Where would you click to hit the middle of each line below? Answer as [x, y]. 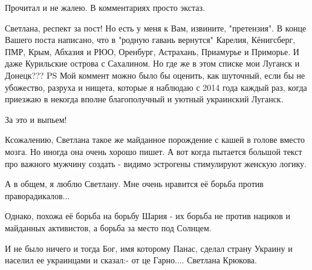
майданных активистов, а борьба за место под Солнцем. [108, 227]
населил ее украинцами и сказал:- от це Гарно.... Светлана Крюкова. [131, 260]
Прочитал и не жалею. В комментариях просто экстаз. [105, 7]
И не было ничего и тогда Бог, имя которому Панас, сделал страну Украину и [149, 248]
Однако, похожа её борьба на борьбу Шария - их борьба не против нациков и [148, 216]
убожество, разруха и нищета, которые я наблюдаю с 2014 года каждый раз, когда [156, 87]
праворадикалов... [37, 195]
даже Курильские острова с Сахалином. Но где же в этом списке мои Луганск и [152, 63]
